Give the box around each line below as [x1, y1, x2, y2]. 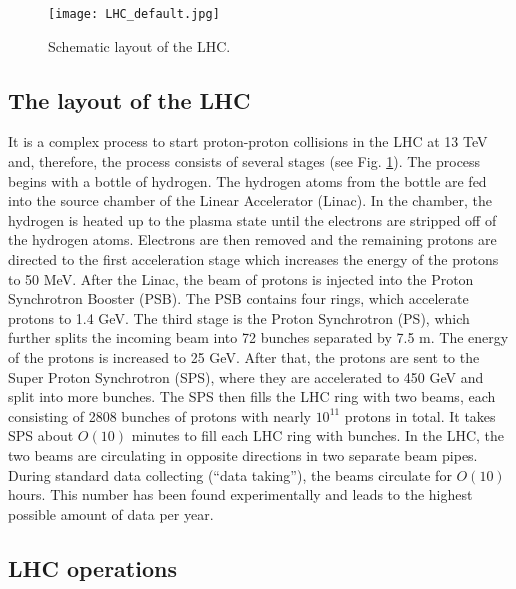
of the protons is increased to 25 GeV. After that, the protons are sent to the [8, 346, 480, 367]
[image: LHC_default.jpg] [48, 7, 220, 21]
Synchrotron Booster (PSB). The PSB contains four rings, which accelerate [8, 288, 469, 309]
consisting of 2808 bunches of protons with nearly [8, 405, 311, 426]
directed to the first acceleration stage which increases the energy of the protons [8, 249, 499, 270]
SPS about [8, 425, 74, 446]
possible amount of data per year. [8, 503, 214, 524]
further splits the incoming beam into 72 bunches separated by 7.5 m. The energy [8, 327, 509, 348]
